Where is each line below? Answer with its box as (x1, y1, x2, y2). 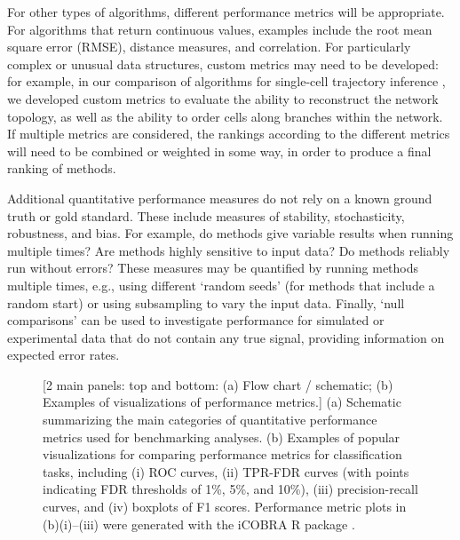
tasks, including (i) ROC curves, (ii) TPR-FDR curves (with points (43, 462, 409, 480)
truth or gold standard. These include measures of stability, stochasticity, (7, 206, 405, 225)
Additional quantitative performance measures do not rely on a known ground (7, 188, 432, 207)
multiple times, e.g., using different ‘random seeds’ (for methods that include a (7, 275, 435, 294)
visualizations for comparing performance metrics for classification (43, 445, 402, 464)
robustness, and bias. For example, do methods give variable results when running (7, 224, 454, 242)
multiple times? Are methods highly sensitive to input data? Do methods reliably (7, 241, 450, 259)
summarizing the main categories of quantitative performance (43, 410, 377, 429)
